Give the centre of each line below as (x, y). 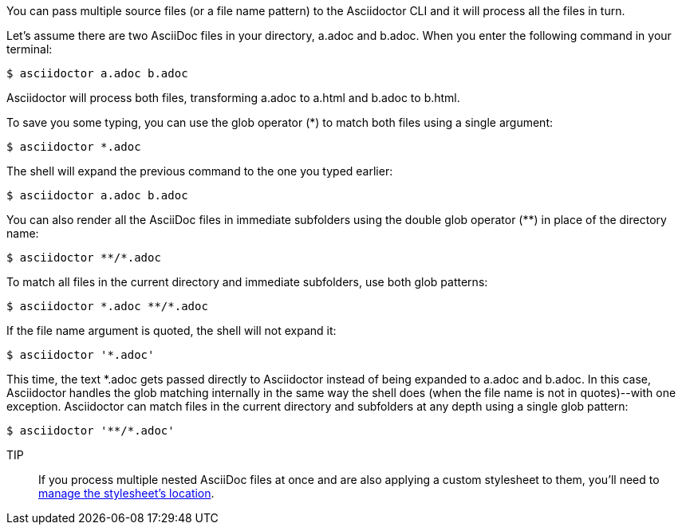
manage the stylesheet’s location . (126, 493)
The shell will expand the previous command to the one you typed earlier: (200, 171)
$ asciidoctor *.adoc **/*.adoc (107, 306)
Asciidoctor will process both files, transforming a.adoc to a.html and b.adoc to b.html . (233, 98)
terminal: (30, 49)
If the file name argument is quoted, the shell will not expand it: (171, 330)
